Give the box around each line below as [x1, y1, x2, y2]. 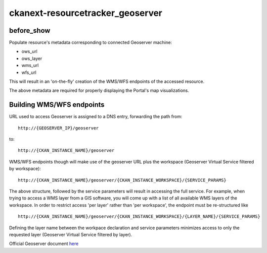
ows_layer [21, 55, 42, 62]
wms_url [21, 63, 39, 68]
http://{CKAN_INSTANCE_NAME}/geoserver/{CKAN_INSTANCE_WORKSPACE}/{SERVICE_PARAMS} [18, 177, 227, 183]
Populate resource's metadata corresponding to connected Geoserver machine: [9, 40, 173, 46]
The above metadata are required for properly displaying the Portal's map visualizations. [9, 87, 189, 94]
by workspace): [9, 166, 41, 172]
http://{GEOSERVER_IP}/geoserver [18, 125, 99, 131]
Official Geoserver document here [9, 241, 79, 247]
